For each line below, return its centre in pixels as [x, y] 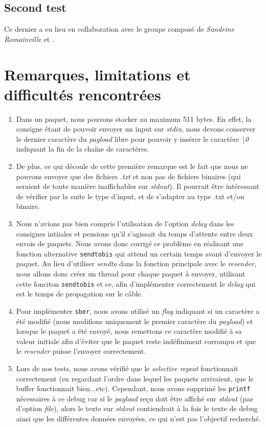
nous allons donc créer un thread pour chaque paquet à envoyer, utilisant [131, 274]
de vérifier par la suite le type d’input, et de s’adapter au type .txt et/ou [130, 196]
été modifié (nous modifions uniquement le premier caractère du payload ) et [135, 321]
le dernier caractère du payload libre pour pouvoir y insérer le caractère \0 [132, 138]
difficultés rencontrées [83, 94]
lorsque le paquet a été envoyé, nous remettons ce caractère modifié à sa [129, 331]
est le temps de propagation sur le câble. [80, 294]
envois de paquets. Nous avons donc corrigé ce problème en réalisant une [130, 243]
